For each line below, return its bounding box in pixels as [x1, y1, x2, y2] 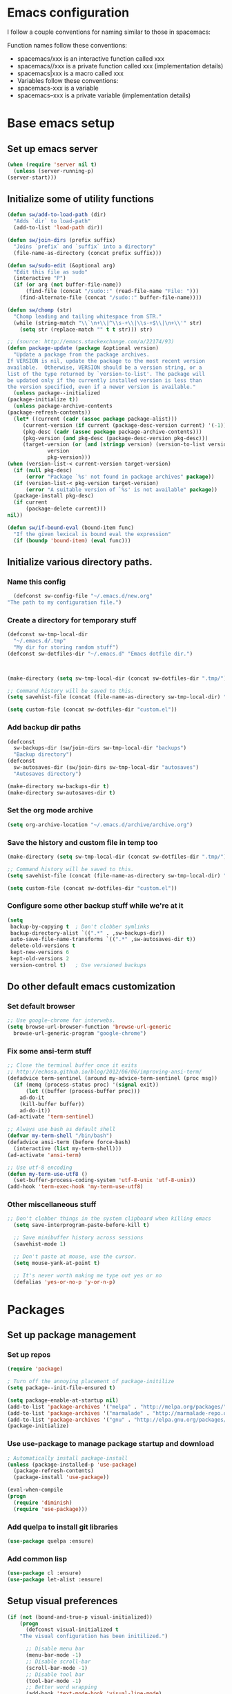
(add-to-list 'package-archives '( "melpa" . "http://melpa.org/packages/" [7, 1403, 227, 1410]
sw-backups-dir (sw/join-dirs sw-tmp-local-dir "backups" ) [13, 745, 187, 752]
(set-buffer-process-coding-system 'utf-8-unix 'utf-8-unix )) [13, 1177, 196, 1184]
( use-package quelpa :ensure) [7, 1537, 95, 1545]
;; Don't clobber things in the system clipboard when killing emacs [7, 1215, 212, 1222]
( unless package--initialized [13, 390, 100, 397]
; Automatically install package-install [7, 1454, 128, 1462]
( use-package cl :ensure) [7, 1570, 81, 1577]
